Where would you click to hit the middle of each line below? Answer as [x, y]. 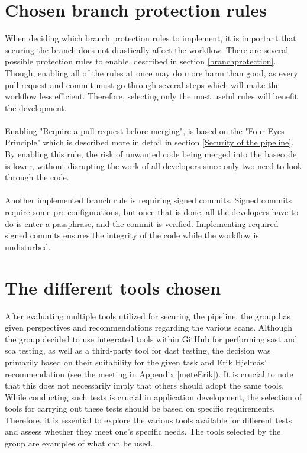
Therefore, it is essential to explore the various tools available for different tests [148, 420]
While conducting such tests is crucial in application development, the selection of [153, 397]
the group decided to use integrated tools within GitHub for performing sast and [151, 339]
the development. [36, 107]
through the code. [37, 177]
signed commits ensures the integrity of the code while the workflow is [132, 235]
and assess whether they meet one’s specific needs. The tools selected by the [143, 431]
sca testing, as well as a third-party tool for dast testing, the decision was [138, 350]
